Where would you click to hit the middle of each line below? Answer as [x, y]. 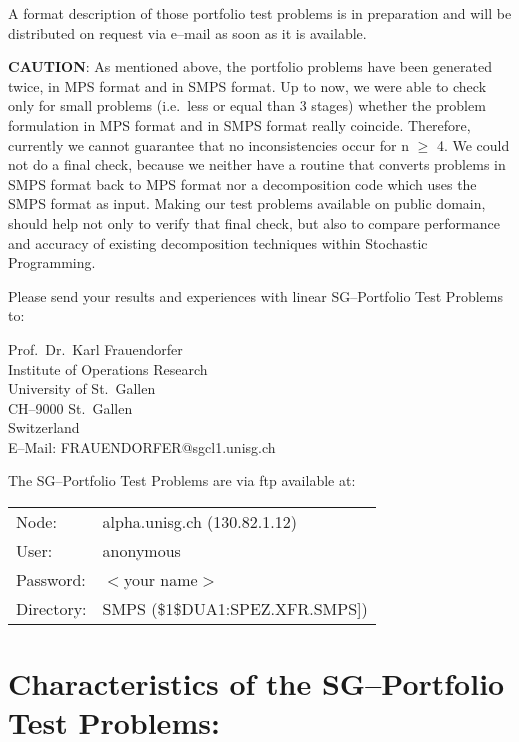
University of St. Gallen [82, 388]
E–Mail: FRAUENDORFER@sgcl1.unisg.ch [142, 446]
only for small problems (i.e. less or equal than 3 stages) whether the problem [247, 105]
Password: [51, 580]
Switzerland [44, 427]
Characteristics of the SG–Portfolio [256, 683]
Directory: [51, 609]
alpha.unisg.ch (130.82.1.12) [199, 522]
